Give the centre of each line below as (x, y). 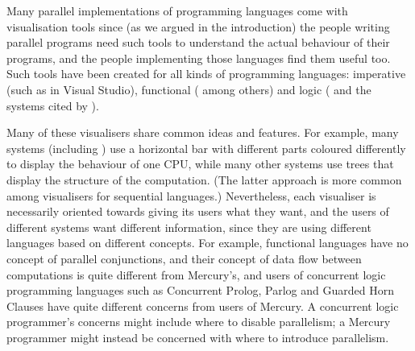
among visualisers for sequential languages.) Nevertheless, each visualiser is (191, 195)
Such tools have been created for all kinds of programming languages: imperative (206, 74)
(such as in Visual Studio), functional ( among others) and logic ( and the (189, 89)
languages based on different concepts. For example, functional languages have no (207, 243)
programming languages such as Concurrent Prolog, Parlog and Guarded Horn (200, 290)
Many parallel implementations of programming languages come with (177, 10)
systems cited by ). (53, 105)
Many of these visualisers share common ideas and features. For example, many (203, 132)
